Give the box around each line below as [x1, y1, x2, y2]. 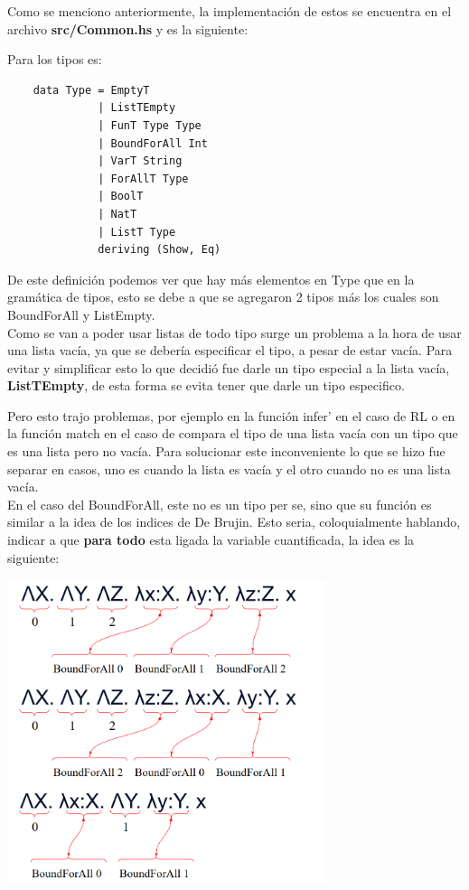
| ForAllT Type [98, 172, 189, 185]
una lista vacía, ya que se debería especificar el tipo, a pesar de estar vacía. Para [7, 341, 453, 360]
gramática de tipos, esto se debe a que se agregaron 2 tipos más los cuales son [7, 287, 439, 306]
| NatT [98, 207, 137, 220]
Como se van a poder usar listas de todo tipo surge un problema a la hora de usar [7, 323, 462, 342]
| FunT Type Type [98, 118, 202, 132]
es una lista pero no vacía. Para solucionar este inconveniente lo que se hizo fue [7, 442, 446, 461]
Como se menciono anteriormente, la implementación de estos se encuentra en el [7, 2, 452, 20]
